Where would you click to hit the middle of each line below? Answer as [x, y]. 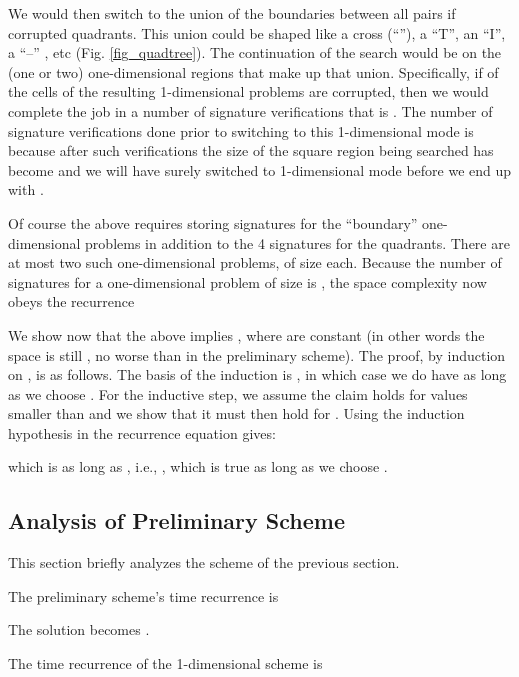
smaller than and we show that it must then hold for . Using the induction [236, 413]
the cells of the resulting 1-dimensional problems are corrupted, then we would [248, 91]
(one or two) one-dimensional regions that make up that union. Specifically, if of [253, 71]
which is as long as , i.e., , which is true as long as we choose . [198, 466]
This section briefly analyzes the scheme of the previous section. [204, 562]
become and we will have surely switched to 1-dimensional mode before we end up [260, 169]
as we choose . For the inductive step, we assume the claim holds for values [238, 393]
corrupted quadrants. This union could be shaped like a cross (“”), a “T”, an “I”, [257, 32]
